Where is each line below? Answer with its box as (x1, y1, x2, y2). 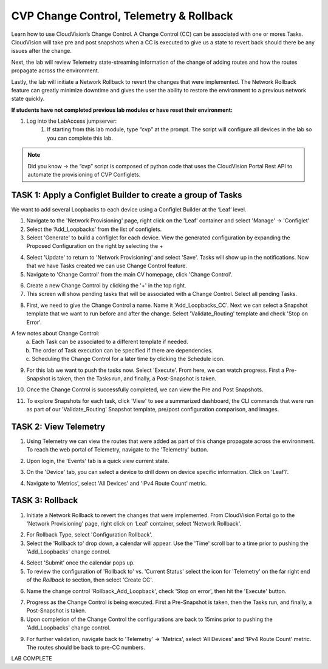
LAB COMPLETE (11, 655, 52, 662)
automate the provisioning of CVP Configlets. (27, 171, 141, 179)
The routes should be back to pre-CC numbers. (26, 643, 145, 651)
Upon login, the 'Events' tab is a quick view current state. (26, 457, 169, 464)
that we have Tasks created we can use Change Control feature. (26, 262, 188, 270)
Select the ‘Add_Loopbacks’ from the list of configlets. (26, 225, 162, 233)
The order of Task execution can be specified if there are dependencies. (32, 346, 213, 354)
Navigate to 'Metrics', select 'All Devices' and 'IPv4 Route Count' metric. (26, 479, 207, 487)
